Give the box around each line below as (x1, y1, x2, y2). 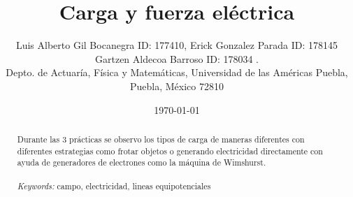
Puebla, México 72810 (130, 78, 224, 93)
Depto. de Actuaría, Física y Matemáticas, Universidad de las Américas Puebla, (6, 65, 348, 80)
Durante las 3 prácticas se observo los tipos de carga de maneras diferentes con (17, 133, 305, 145)
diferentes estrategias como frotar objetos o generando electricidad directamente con (17, 145, 323, 156)
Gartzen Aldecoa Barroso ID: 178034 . (95, 51, 259, 66)
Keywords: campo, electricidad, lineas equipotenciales (17, 180, 211, 191)
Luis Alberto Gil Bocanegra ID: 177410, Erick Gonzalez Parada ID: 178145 (15, 38, 338, 52)
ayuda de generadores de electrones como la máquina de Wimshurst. (17, 156, 266, 168)
